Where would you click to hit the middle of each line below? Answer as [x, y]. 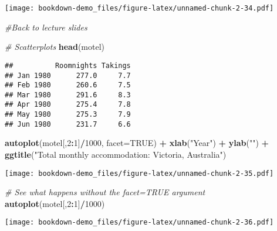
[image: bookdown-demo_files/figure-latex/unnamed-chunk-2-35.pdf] [139, 173]
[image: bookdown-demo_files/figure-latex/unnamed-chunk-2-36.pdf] [139, 222]
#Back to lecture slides [46, 27]
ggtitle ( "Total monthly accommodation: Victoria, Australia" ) [116, 154]
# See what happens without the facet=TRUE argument [105, 192]
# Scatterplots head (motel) [55, 47]
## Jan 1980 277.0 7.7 [68, 75]
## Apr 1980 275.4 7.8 [68, 105]
